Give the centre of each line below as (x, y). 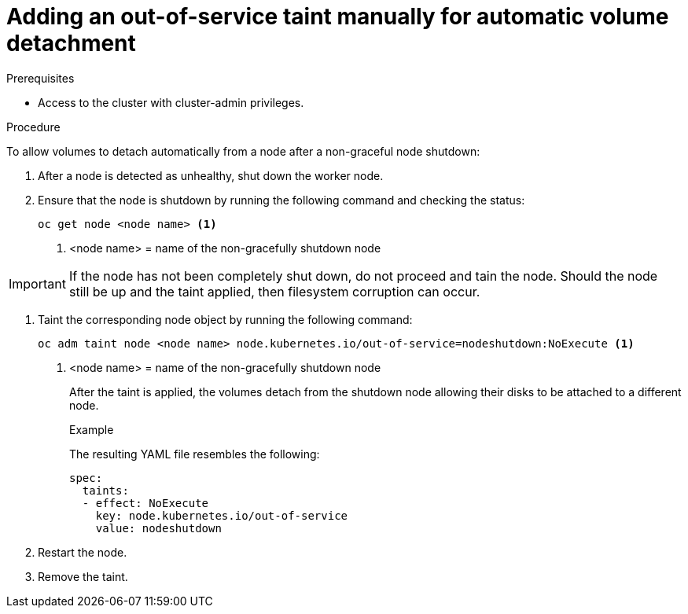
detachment (71, 43)
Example (92, 429)
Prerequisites (40, 78)
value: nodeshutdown (158, 528)
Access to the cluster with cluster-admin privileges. (171, 102)
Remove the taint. (83, 576)
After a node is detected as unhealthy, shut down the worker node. (211, 175)
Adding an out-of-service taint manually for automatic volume (338, 17)
